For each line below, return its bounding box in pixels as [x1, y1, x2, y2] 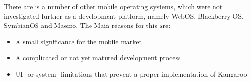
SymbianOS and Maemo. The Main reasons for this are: [4, 20, 171, 30]
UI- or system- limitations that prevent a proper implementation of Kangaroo [15, 68, 247, 79]
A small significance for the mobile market [15, 36, 142, 46]
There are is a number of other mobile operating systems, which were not [4, 1, 223, 11]
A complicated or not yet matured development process [15, 53, 181, 63]
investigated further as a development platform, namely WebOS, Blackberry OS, [4, 11, 244, 21]
